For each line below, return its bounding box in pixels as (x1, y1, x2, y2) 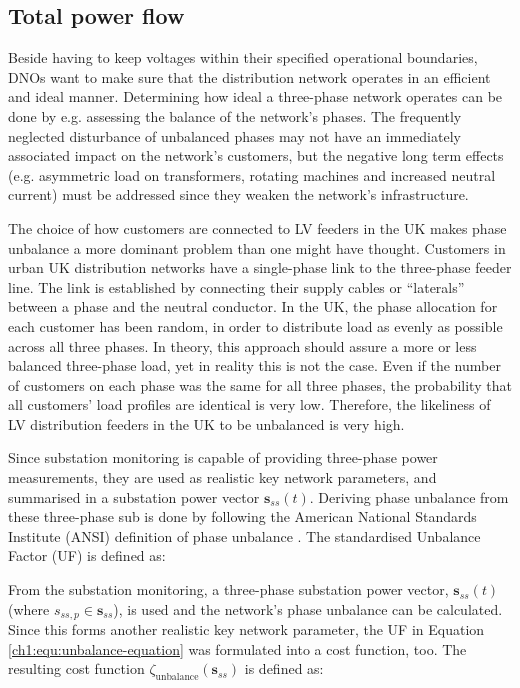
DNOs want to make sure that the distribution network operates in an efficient (8, 66, 491, 87)
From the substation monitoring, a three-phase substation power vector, (8, 579, 449, 600)
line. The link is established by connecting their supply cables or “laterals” (8, 276, 465, 297)
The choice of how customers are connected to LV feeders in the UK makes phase (8, 217, 507, 238)
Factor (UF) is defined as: (8, 545, 166, 566)
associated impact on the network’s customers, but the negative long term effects (8, 145, 504, 166)
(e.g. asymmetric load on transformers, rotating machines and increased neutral (8, 164, 496, 185)
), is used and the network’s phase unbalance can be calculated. (113, 598, 503, 619)
